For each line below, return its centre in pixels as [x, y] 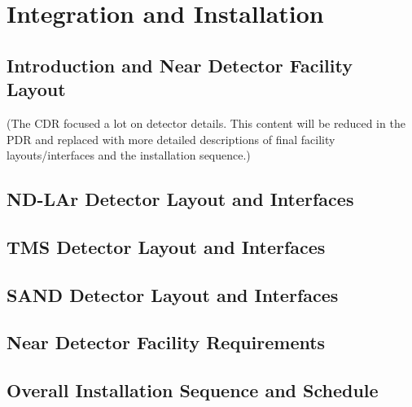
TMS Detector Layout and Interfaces [166, 246]
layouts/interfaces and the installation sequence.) [129, 155]
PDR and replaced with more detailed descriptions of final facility [171, 139]
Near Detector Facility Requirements [166, 342]
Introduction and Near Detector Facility [180, 65]
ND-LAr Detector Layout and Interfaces [180, 199]
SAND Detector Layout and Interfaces [173, 294]
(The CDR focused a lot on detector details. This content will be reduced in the [206, 123]
